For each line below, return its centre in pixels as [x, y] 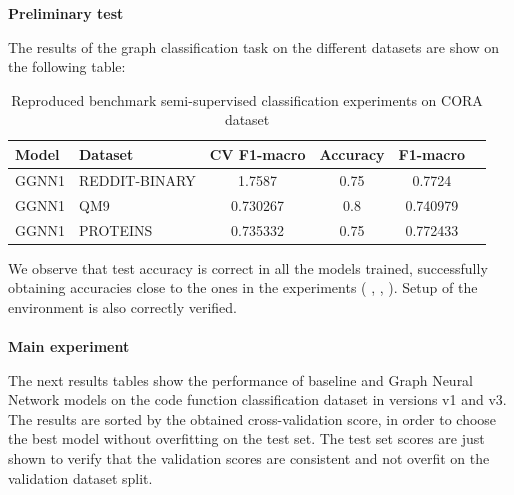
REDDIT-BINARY [137, 179]
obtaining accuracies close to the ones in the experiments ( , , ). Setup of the [243, 287]
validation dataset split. [80, 477]
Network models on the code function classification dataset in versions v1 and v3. [257, 399]
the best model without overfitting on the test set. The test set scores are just [246, 438]
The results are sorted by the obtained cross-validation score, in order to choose [252, 418]
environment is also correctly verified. [122, 306]
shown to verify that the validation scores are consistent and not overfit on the [249, 457]
